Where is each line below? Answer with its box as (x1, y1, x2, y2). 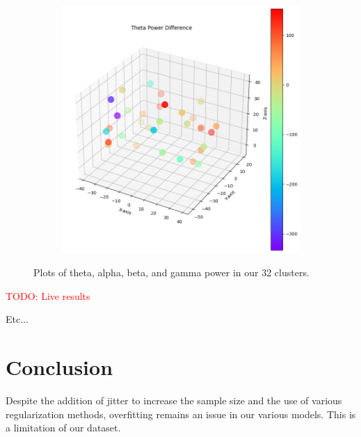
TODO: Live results (6, 288, 90, 303)
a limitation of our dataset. (6, 420, 121, 435)
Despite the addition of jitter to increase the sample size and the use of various (6, 393, 342, 408)
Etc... (6, 312, 29, 326)
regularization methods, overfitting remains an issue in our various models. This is (6, 406, 356, 421)
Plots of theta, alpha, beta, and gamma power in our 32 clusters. (33, 265, 310, 280)
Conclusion (6, 353, 113, 381)
